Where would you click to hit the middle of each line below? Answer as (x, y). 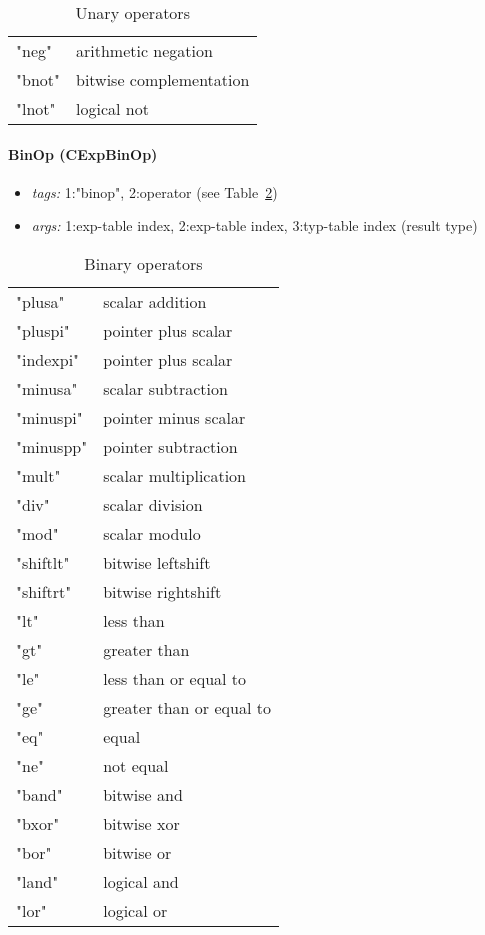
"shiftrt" (44, 591)
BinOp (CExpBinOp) (83, 153)
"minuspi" (49, 417)
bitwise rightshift (162, 591)
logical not (112, 108)
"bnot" (38, 79)
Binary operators (143, 263)
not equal (136, 765)
